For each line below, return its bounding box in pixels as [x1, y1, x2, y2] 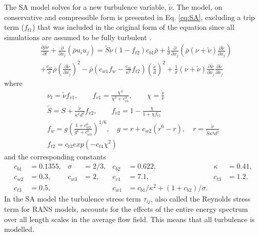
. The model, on [172, 2, 223, 12]
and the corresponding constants [4, 151, 106, 161]
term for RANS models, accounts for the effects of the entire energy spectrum [4, 204, 248, 214]
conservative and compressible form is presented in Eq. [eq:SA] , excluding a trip [4, 11, 255, 22]
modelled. [4, 224, 34, 234]
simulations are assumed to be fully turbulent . [4, 31, 152, 42]
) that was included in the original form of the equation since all [32, 22, 234, 32]
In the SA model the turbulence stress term [4, 193, 141, 204]
